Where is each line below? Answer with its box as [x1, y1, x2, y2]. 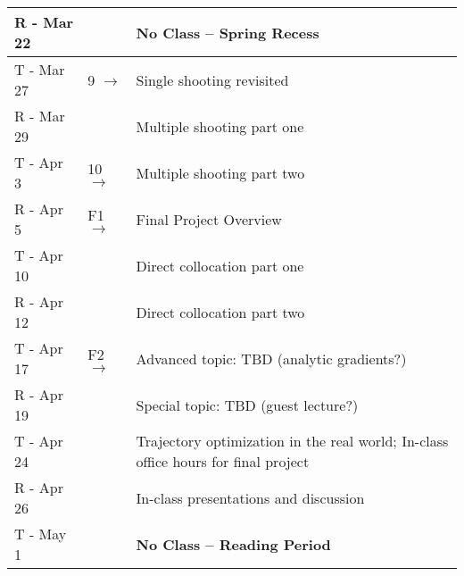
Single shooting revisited [136, 69, 289, 90]
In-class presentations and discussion [136, 487, 365, 508]
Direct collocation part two [136, 301, 305, 322]
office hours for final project [136, 451, 310, 472]
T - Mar [14, 59, 65, 79]
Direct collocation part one [136, 255, 304, 276]
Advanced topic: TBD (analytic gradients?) [136, 347, 407, 369]
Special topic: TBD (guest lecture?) [136, 394, 359, 415]
